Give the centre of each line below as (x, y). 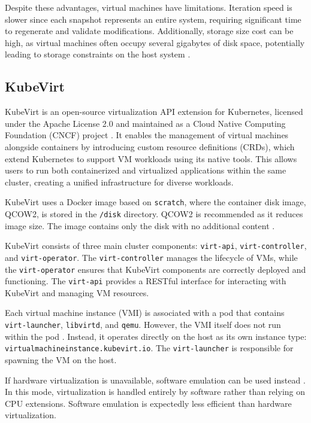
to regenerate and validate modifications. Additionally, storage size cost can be (149, 31)
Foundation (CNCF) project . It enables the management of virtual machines (147, 135)
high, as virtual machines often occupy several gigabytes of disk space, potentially (155, 42)
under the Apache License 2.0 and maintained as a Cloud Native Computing (145, 123)
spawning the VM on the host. (61, 359)
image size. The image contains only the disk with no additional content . (140, 225)
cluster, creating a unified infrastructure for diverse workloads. (119, 182)
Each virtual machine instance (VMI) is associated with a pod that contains (145, 313)
